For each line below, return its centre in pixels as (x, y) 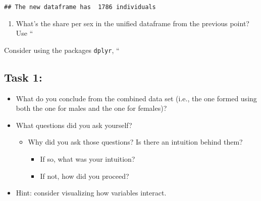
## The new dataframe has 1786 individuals (80, 7)
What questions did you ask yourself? (74, 125)
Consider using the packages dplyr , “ (62, 50)
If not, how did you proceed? (85, 176)
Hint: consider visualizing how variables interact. (91, 193)
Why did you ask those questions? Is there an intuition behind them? (135, 142)
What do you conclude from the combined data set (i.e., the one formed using (136, 98)
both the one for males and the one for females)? (91, 108)
